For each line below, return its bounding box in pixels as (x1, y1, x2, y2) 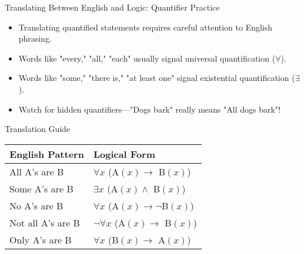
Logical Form (93, 147, 155, 161)
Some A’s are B (9, 181, 74, 195)
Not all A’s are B (9, 215, 80, 229)
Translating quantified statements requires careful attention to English (18, 21, 273, 33)
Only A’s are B (9, 232, 72, 246)
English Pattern (9, 147, 84, 161)
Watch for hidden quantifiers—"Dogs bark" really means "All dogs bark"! (18, 103, 280, 115)
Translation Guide (5, 123, 71, 135)
